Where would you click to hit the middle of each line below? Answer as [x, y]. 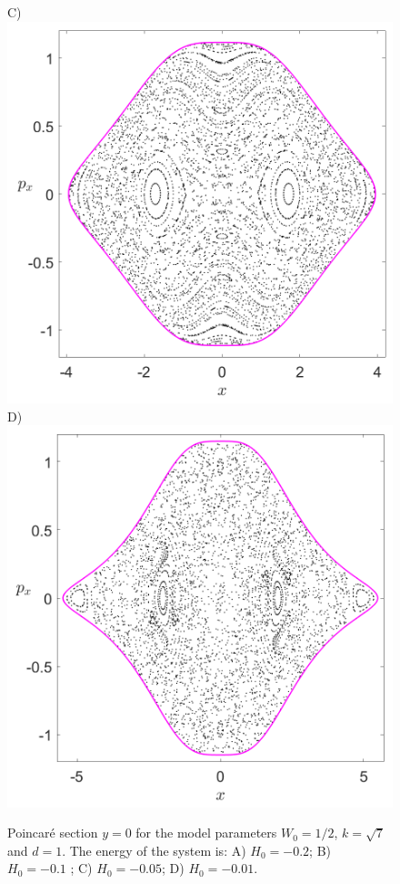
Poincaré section [53, 833]
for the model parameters [206, 833]
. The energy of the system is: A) [154, 850]
